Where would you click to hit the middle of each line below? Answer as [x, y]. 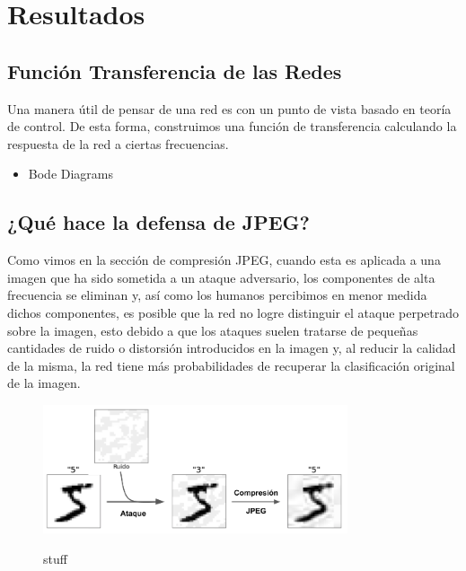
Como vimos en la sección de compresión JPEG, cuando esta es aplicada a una [224, 260]
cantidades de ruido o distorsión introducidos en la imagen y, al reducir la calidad [232, 348]
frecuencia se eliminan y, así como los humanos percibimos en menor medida [217, 295]
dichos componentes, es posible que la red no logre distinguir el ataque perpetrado [233, 312]
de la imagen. [44, 383]
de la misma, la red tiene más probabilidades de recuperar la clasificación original [231, 365]
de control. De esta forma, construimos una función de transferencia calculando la [232, 126]
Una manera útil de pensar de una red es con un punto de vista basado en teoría [229, 108]
